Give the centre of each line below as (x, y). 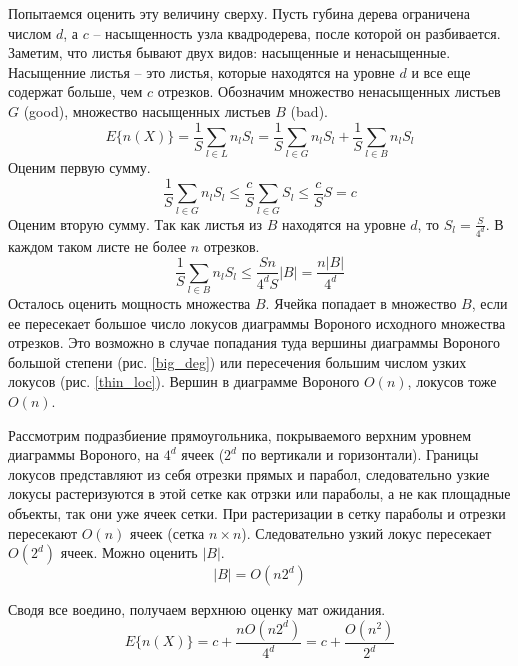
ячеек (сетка (167, 532)
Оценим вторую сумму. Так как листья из (135, 223)
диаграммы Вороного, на (84, 454)
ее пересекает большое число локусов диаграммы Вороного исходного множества (257, 322)
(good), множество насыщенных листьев (147, 110)
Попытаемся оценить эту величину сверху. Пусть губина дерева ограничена (239, 13)
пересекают (43, 532)
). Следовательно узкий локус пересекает (366, 532)
